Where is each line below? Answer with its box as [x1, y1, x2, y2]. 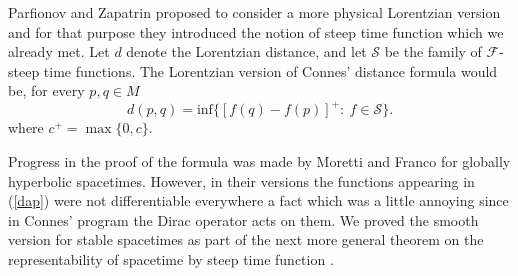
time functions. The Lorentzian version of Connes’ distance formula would [43, 60, 498, 81]
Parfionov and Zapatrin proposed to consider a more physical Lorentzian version [8, 2, 501, 22]
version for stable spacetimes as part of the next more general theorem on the [8, 229, 484, 250]
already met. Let [8, 41, 110, 62]
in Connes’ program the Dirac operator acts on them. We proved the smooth [8, 209, 479, 230]
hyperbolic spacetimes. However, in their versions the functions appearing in [8, 170, 475, 191]
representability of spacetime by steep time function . [8, 249, 334, 270]
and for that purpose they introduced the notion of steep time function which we [8, 21, 504, 42]
